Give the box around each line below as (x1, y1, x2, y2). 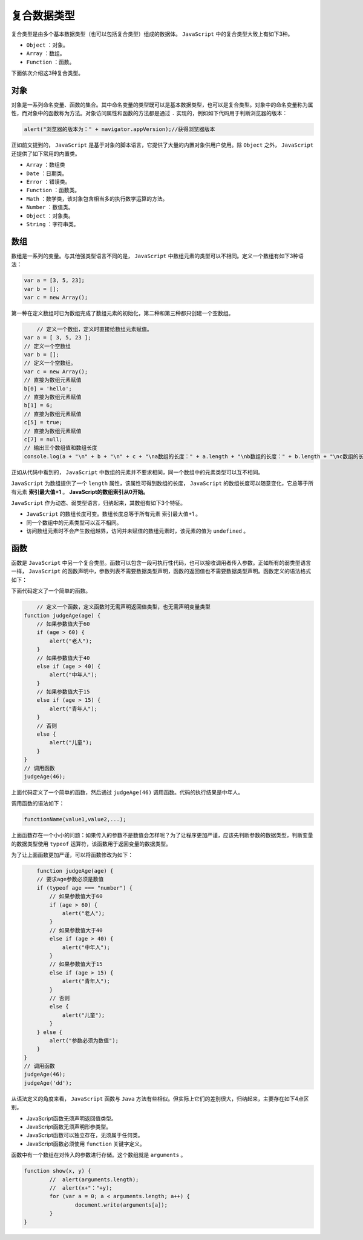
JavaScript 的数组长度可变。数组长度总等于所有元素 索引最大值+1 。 (26, 510, 201, 518)
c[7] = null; (24, 436, 63, 442)
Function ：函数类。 (26, 187, 80, 194)
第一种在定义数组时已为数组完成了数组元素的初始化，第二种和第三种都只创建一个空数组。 (11, 309, 234, 316)
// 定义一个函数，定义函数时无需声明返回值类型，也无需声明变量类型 (36, 604, 211, 610)
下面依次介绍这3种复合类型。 (11, 70, 84, 77)
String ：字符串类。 (26, 220, 79, 227)
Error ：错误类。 (26, 178, 71, 185)
